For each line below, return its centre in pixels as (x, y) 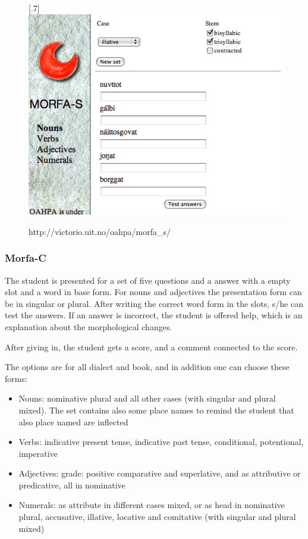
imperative (38, 453)
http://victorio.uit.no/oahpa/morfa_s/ (100, 231)
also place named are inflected (73, 422)
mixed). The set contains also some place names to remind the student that (156, 410)
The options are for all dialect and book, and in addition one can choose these (147, 367)
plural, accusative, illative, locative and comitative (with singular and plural (157, 517)
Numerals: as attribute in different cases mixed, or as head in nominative (152, 505)
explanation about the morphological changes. (89, 326)
